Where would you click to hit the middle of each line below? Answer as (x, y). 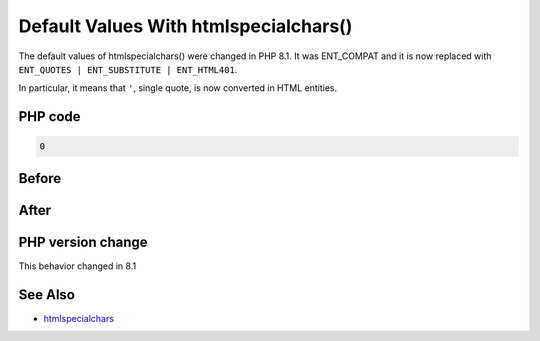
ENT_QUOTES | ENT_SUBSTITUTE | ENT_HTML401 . (128, 69)
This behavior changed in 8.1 (77, 266)
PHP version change (83, 241)
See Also (46, 294)
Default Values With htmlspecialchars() (185, 26)
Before (40, 178)
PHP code (49, 116)
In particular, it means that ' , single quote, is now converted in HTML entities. (178, 88)
